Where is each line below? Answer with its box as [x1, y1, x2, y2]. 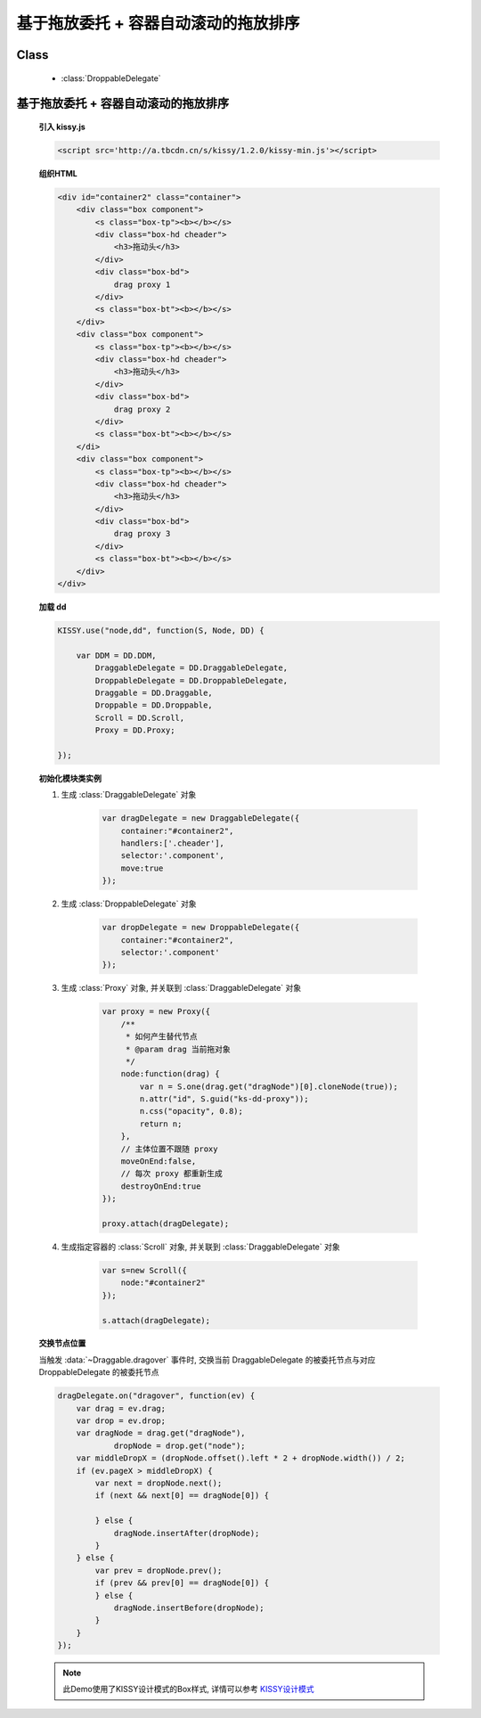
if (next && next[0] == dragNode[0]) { [94, 1491, 269, 1501]
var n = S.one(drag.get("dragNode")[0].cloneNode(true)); [139, 1081, 398, 1092]
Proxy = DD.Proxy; [94, 725, 175, 735]
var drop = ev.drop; [76, 1416, 167, 1426]
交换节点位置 [38, 1338, 86, 1349]
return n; [139, 1118, 183, 1129]
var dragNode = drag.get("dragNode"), [76, 1428, 246, 1438]
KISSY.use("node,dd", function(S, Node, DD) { [57, 626, 265, 635]
